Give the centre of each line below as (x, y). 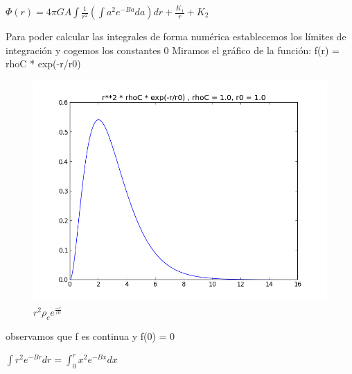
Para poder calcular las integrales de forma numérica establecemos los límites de (176, 36)
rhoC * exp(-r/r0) (43, 63)
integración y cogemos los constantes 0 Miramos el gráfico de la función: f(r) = (173, 50)
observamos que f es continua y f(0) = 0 (90, 335)
